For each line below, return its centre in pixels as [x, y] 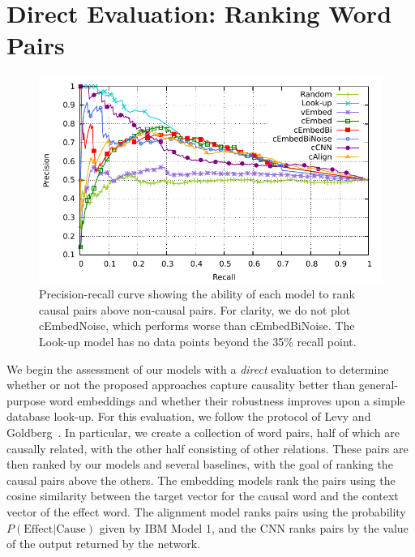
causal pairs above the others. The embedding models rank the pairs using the [201, 480]
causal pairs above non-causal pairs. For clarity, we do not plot [195, 309]
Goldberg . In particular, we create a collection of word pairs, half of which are [203, 433]
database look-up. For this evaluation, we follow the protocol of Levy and [189, 416]
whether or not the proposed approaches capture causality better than [181, 385]
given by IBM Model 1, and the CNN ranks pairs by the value [254, 527]
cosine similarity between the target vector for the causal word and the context [203, 496]
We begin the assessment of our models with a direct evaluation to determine [198, 368]
